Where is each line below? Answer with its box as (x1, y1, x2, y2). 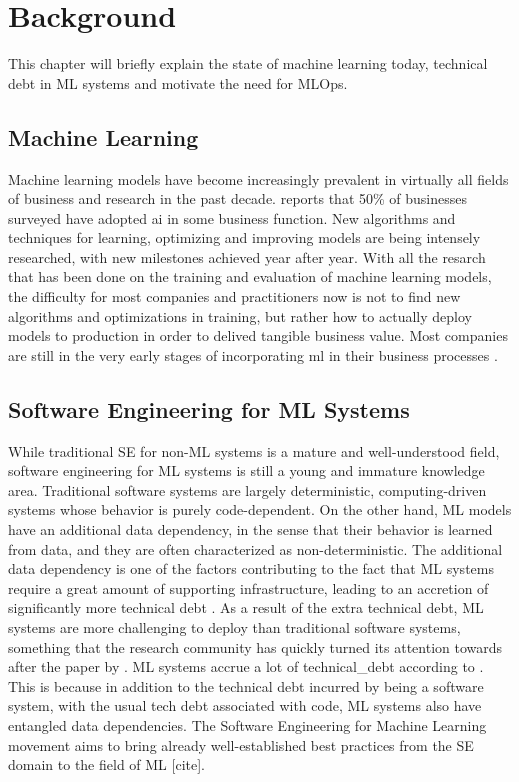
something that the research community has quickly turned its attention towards (8, 636, 503, 657)
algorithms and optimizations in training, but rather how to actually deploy (8, 305, 472, 326)
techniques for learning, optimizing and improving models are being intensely (8, 227, 481, 248)
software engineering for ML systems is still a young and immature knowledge (8, 460, 485, 481)
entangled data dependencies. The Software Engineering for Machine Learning (8, 714, 487, 735)
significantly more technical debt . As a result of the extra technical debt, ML (8, 597, 484, 618)
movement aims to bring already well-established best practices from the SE (8, 734, 474, 755)
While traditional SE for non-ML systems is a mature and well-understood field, (8, 440, 500, 461)
